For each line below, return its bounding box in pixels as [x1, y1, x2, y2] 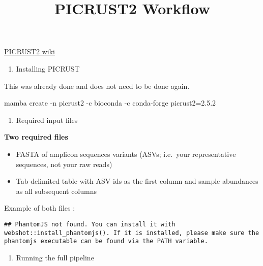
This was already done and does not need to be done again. [4, 80, 190, 91]
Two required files [4, 131, 68, 142]
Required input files [16, 114, 78, 125]
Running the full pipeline [16, 252, 94, 262]
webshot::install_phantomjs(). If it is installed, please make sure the [4, 229, 259, 237]
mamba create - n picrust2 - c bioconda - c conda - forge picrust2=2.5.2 [4, 97, 216, 108]
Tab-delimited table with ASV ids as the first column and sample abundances [16, 176, 258, 186]
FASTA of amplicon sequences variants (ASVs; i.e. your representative [16, 148, 236, 159]
